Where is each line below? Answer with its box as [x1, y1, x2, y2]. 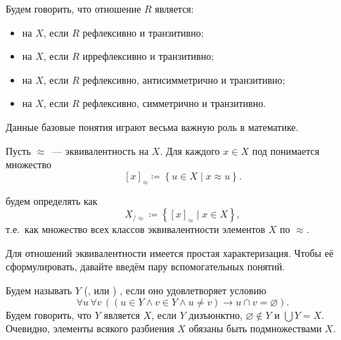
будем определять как [6, 193, 98, 208]
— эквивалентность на [52, 143, 149, 158]
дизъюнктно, [188, 307, 243, 322]
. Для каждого [160, 143, 220, 158]
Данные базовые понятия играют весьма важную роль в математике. [6, 119, 299, 134]
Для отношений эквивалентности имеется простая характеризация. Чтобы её [6, 245, 334, 260]
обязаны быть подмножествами [188, 321, 322, 336]
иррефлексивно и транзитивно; [82, 49, 214, 63]
